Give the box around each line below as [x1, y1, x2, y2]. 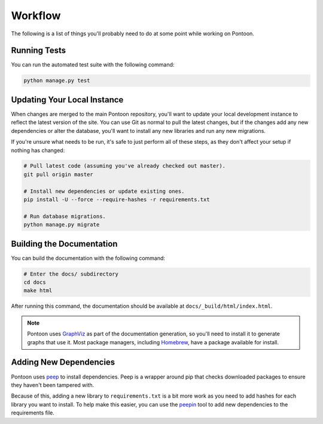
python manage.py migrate [23, 222, 100, 228]
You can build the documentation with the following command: [11, 255, 166, 262]
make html [23, 287, 53, 294]
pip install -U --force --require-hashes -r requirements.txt [23, 196, 210, 203]
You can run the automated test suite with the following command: [11, 61, 175, 68]
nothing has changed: [11, 147, 65, 154]
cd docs [23, 279, 46, 286]
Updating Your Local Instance [11, 95, 124, 105]
